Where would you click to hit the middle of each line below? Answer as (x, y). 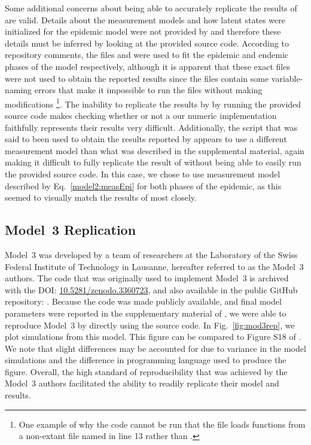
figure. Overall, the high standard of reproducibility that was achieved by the (146, 371)
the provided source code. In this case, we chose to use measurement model (143, 174)
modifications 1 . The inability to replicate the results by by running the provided (153, 103)
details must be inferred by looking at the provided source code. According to (147, 43)
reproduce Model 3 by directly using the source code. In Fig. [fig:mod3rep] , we (150, 325)
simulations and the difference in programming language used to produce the (146, 360)
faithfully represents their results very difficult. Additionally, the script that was (151, 127)
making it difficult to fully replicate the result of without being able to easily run (153, 162)
